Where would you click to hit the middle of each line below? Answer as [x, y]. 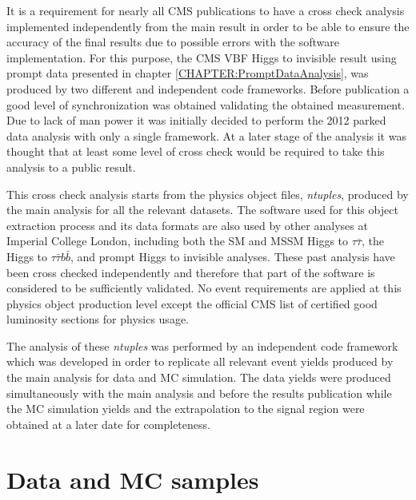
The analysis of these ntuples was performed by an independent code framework [202, 345]
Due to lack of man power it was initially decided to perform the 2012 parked [196, 120]
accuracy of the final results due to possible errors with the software [173, 42]
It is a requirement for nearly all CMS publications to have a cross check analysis [206, 10]
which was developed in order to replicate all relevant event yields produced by [200, 361]
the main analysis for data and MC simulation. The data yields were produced [199, 377]
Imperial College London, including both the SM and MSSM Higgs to [178, 241]
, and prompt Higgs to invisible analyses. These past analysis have [232, 256]
